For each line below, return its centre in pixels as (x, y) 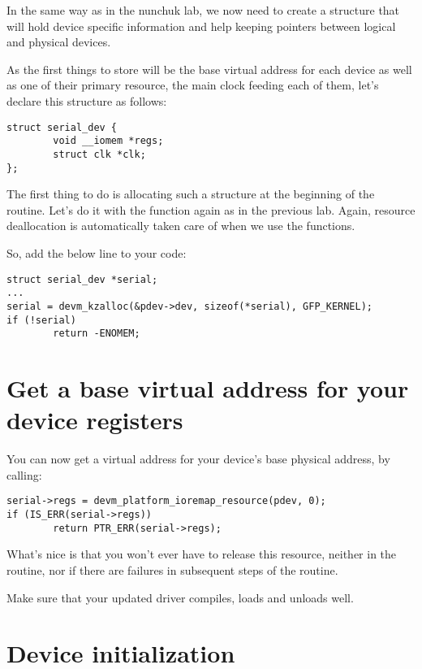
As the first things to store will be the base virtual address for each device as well (209, 69)
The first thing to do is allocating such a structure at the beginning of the (191, 194)
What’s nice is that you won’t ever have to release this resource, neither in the (202, 554)
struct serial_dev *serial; (82, 279)
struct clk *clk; (99, 154)
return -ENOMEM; (97, 334)
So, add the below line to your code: (97, 252)
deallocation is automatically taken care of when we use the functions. (181, 226)
